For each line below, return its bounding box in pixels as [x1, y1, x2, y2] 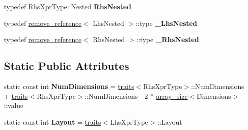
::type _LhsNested [136, 18, 197, 28]
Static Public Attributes [4, 58, 129, 73]
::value [4, 100, 24, 110]
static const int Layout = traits [4, 116, 101, 127]
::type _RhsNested [136, 34, 199, 44]
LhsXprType [110, 116, 148, 127]
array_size [156, 90, 188, 101]
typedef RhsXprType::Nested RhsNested [4, 1, 132, 11]
